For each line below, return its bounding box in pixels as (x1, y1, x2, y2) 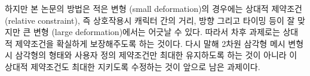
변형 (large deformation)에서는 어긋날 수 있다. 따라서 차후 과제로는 (33, 26, 280, 38)
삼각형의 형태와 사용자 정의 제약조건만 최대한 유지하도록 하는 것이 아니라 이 (15, 49, 297, 61)
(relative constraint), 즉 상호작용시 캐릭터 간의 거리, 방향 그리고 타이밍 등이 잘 (5, 14, 295, 26)
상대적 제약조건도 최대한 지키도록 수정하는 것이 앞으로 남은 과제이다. (5, 60, 260, 72)
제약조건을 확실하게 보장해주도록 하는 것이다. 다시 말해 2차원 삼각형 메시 (15, 37, 286, 49)
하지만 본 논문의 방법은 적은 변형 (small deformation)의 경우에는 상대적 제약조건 (5, 2, 302, 14)
